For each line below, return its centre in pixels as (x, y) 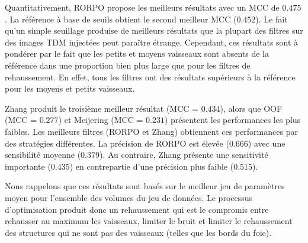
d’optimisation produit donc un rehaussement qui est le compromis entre (137, 209)
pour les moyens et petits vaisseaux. (70, 88)
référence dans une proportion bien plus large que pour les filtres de (128, 65)
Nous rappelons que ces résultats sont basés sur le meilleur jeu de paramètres (145, 186)
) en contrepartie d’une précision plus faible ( (152, 166)
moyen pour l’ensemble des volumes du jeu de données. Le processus (129, 197)
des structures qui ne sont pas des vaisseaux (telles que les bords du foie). (138, 232)
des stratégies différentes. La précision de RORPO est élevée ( (117, 143)
